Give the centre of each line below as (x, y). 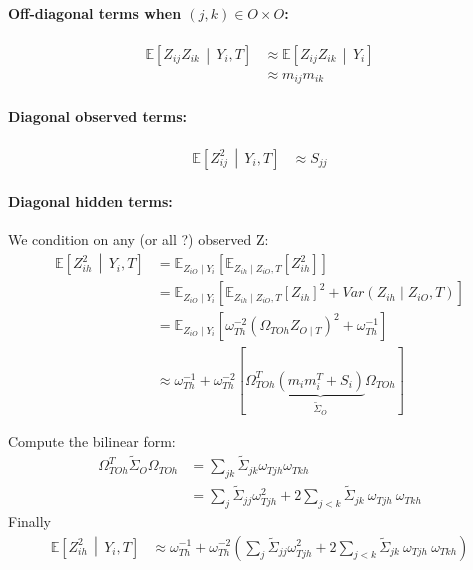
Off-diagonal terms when (95, 12)
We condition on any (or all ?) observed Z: (138, 239)
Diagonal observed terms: (97, 115)
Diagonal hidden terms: (90, 201)
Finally (29, 520)
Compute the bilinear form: (92, 441)
